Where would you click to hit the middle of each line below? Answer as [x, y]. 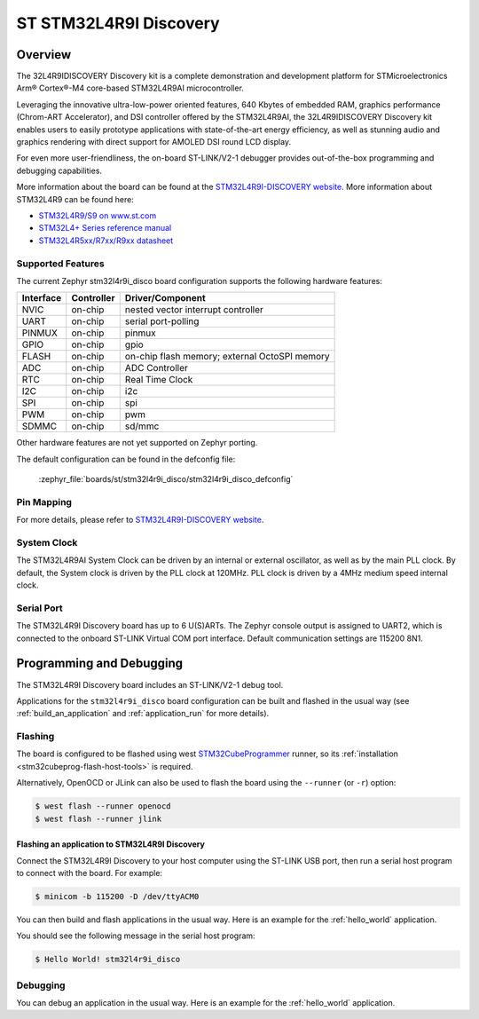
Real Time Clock [159, 380]
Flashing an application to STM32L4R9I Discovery [111, 844]
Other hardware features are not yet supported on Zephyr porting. [137, 443]
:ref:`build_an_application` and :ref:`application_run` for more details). [143, 714]
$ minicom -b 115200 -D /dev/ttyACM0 [117, 897]
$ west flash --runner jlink [98, 818]
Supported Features [61, 264]
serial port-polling [162, 321]
